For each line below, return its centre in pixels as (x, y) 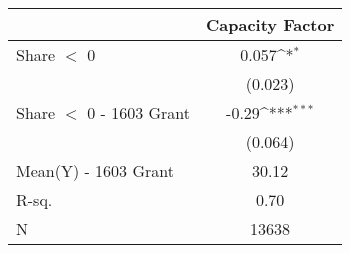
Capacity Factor (270, 24)
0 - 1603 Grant (138, 112)
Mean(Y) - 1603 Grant (95, 170)
